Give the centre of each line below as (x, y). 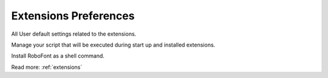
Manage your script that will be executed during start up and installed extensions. (113, 45)
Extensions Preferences (73, 16)
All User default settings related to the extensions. (74, 34)
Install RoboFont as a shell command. (58, 56)
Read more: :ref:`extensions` (47, 67)
